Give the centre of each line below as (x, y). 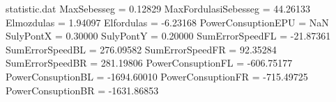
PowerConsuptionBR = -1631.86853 (82, 90)
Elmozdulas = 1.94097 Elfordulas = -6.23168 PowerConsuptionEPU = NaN (167, 22)
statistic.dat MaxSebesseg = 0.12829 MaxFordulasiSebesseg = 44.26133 (158, 8)
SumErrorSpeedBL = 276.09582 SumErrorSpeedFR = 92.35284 (141, 49)
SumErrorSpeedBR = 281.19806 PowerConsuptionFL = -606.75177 (149, 63)
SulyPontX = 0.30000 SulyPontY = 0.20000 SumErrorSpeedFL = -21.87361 (168, 36)
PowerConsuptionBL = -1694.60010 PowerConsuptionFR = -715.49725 (157, 76)
